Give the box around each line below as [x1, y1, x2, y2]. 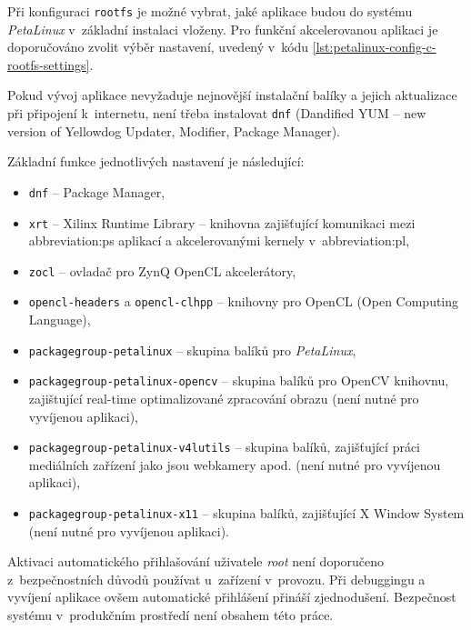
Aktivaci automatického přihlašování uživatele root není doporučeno [7, 552, 385, 571]
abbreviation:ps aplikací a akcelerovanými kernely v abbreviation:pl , [28, 231, 410, 250]
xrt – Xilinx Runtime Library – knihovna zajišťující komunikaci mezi [28, 213, 416, 232]
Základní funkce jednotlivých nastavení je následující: [7, 152, 305, 171]
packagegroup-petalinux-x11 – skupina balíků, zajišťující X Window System [28, 504, 465, 523]
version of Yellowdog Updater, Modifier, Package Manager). [7, 121, 341, 140]
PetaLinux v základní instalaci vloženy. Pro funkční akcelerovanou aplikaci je [7, 19, 438, 38]
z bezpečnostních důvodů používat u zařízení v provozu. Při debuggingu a [7, 569, 426, 588]
